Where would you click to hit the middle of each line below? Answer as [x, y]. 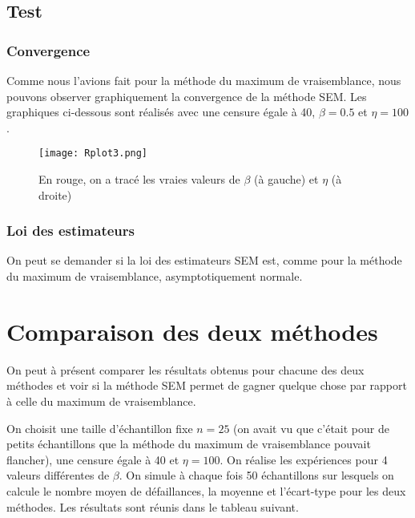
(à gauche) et [286, 179]
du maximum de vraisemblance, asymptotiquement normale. [155, 276]
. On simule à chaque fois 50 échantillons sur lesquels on [256, 475]
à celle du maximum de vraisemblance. [101, 401]
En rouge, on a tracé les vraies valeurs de [139, 179]
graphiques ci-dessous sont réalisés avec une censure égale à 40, [161, 112]
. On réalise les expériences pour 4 [304, 459]
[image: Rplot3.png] [93, 154]
